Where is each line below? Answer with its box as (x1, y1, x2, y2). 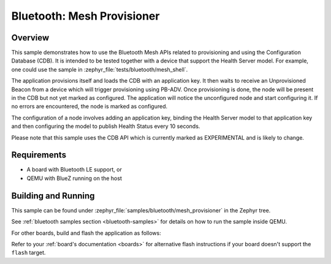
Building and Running (11, 190, 95, 201)
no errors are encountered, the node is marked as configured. (11, 103, 168, 110)
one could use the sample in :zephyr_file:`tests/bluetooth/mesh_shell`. (11, 66, 188, 73)
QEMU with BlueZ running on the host (26, 175, 122, 182)
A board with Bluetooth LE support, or (26, 166, 122, 173)
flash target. (11, 249, 46, 257)
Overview (11, 32, 50, 43)
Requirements (11, 150, 67, 160)
